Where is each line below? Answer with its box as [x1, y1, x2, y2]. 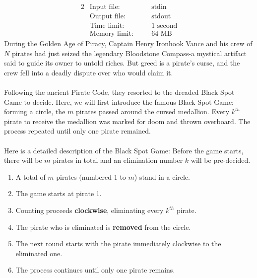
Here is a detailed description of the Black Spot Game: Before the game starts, [4, 145, 244, 155]
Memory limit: [89, 30, 133, 38]
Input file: [89, 3, 120, 11]
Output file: [89, 13, 126, 20]
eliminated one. [15, 248, 63, 258]
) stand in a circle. [134, 171, 190, 182]
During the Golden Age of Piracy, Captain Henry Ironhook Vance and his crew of [4, 38, 253, 49]
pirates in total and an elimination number [53, 155, 183, 165]
